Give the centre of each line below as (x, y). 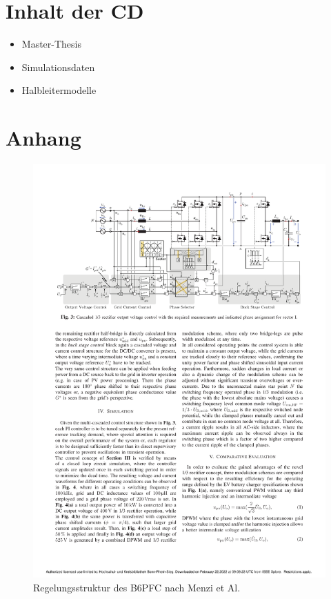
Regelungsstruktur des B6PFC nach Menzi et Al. (137, 587)
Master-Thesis (51, 44)
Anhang (43, 138)
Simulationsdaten (58, 67)
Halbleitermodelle (59, 90)
